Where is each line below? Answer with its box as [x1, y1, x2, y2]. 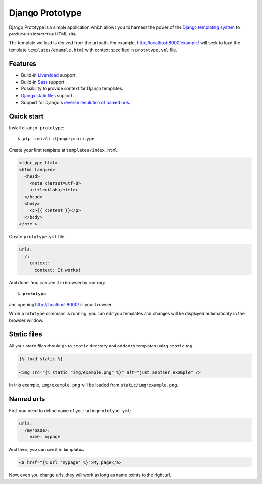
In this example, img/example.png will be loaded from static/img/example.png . [9, 382, 179, 388]
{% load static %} [19, 356, 63, 362]
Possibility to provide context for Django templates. [21, 86, 124, 92]
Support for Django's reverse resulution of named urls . [21, 100, 131, 105]
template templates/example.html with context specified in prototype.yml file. [9, 47, 177, 52]
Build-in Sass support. [21, 79, 65, 85]
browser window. [9, 317, 44, 323]
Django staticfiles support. [21, 92, 74, 98]
